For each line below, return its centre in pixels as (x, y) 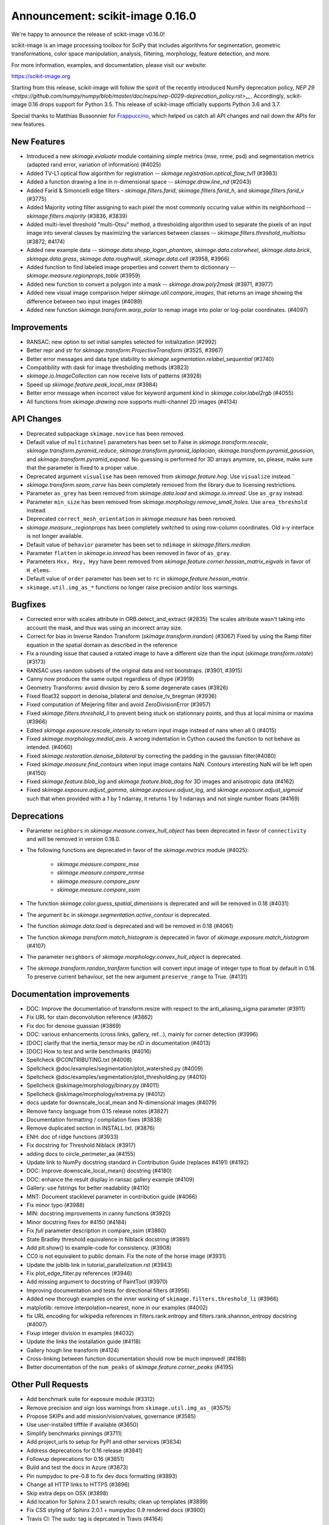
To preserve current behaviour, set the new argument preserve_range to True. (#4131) (137, 977)
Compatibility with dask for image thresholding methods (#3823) (108, 368)
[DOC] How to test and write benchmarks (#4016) (89, 1051)
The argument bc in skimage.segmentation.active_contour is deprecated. (119, 914)
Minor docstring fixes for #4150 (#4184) (76, 1222)
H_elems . (39, 570)
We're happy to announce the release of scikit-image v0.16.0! (88, 34)
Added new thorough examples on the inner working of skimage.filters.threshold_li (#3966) (152, 1299)
